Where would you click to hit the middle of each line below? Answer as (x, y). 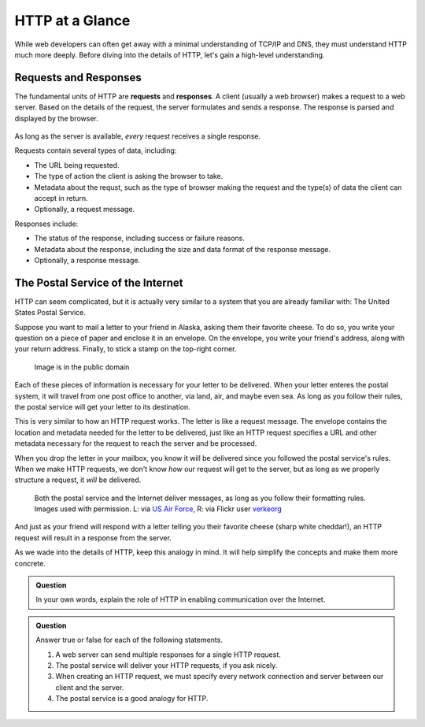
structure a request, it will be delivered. (78, 480)
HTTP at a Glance (72, 20)
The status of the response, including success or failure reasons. (140, 238)
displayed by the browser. (56, 118)
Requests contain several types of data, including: (96, 150)
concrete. (30, 563)
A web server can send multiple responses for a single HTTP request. (168, 655)
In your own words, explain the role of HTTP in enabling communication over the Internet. (181, 599)
